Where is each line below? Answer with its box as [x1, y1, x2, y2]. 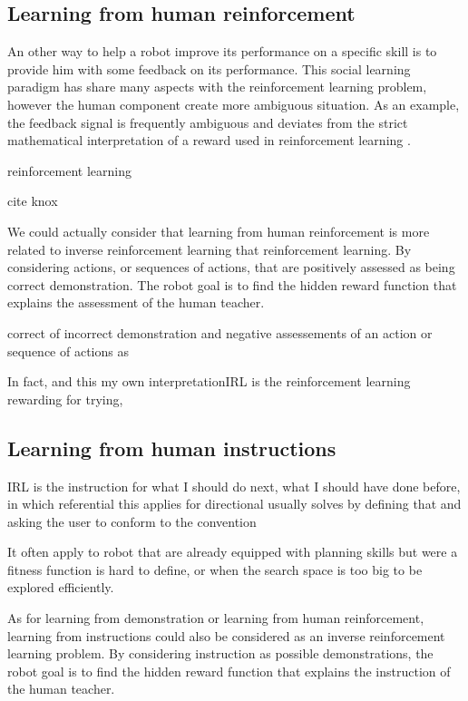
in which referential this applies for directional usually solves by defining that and [7, 494, 462, 513]
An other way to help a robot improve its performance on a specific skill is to [7, 42, 437, 61]
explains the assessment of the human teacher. [7, 293, 265, 312]
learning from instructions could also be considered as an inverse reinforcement [7, 626, 445, 645]
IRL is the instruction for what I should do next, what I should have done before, [7, 476, 461, 495]
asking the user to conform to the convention [7, 511, 257, 531]
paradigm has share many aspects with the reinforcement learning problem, [7, 77, 427, 96]
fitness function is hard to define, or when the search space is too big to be [7, 560, 423, 579]
